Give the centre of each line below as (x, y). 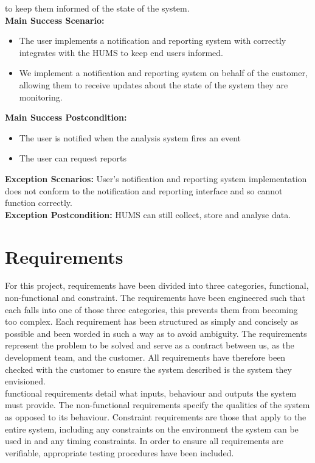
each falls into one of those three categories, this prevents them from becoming (151, 309)
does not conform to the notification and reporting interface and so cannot (144, 190)
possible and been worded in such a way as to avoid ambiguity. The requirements (156, 333)
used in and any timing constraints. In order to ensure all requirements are (144, 441)
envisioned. (25, 381)
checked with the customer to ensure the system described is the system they (148, 369)
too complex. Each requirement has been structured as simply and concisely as (152, 321)
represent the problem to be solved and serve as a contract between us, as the (150, 345)
